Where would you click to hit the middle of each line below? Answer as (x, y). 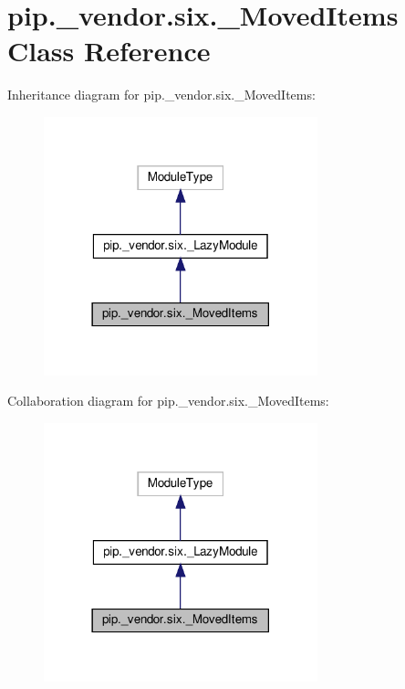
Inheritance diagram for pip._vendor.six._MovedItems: (161, 95)
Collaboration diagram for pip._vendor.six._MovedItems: (168, 401)
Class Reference (109, 51)
